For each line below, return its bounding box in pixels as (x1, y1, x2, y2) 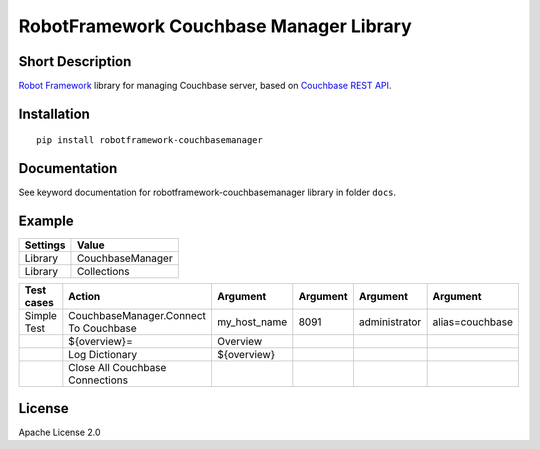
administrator (358, 315, 422, 329)
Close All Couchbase (68, 361, 167, 375)
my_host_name (216, 315, 288, 329)
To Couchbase (68, 321, 137, 335)
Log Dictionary (68, 348, 138, 362)
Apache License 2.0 (18, 426, 101, 438)
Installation (18, 105, 90, 122)
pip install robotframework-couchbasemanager (36, 135, 264, 146)
